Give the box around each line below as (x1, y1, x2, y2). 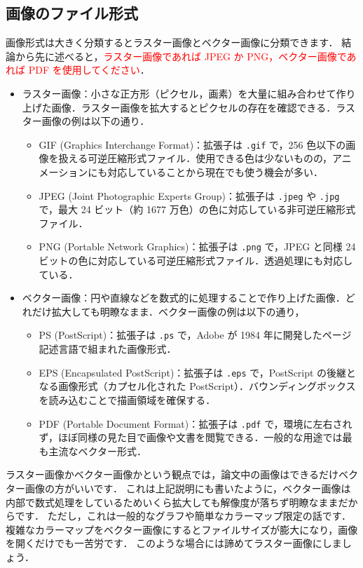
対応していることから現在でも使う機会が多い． (107, 165, 323, 180)
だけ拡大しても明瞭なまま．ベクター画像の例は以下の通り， (32, 304, 305, 318)
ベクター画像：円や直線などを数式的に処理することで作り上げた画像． (22, 290, 345, 305)
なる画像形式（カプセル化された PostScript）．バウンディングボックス (39, 379, 356, 393)
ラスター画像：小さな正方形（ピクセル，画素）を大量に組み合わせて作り (22, 86, 356, 100)
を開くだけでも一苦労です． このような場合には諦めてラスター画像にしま (6, 536, 342, 550)
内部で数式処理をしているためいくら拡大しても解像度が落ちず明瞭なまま (6, 494, 338, 509)
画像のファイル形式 (6, 2, 138, 24)
